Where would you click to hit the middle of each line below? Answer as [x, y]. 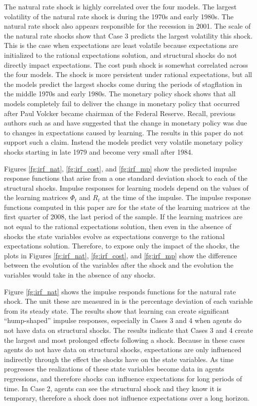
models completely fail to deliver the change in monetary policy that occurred [122, 103]
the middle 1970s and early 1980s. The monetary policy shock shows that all [120, 94]
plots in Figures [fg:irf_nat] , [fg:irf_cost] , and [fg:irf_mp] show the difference [121, 255]
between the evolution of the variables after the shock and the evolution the [119, 265]
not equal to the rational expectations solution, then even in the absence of [118, 226]
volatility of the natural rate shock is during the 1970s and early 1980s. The [119, 16]
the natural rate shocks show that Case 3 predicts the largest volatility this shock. [128, 35]
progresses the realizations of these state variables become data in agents [114, 369]
